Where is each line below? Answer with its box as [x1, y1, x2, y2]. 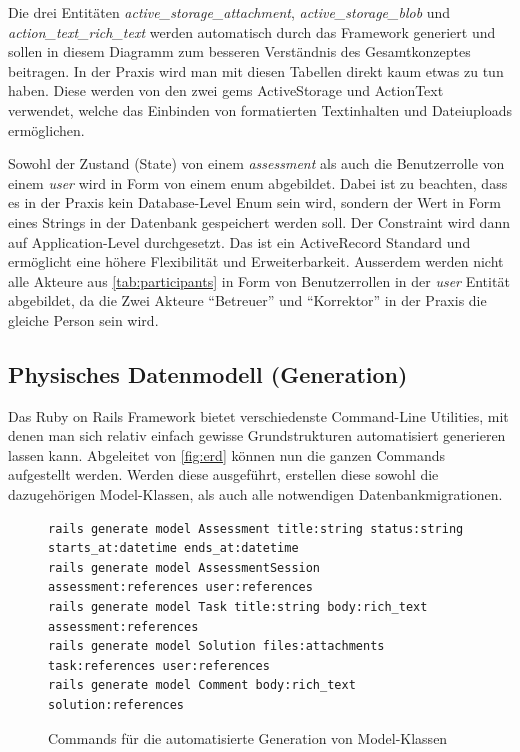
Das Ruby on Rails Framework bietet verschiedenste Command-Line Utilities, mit [8, 405, 509, 426]
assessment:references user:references [48, 580, 313, 595]
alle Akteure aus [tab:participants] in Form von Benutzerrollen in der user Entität [8, 270, 510, 291]
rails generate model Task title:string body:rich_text [48, 600, 428, 615]
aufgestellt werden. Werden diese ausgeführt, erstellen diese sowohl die [8, 464, 439, 485]
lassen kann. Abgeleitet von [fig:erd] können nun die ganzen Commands [8, 444, 446, 465]
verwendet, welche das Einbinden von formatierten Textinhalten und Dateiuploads [8, 99, 512, 120]
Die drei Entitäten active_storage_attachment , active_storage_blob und [8, 2, 451, 22]
